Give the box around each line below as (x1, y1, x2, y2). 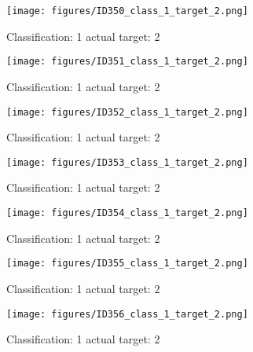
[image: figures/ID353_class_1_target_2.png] (6, 156, 248, 168)
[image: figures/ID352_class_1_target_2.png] (6, 106, 248, 118)
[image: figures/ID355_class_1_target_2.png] (6, 258, 248, 269)
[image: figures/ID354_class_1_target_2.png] (6, 207, 248, 218)
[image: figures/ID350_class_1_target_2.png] (6, 5, 248, 16)
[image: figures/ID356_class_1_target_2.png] (6, 308, 248, 320)
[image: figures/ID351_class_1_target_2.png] (6, 56, 248, 68)
